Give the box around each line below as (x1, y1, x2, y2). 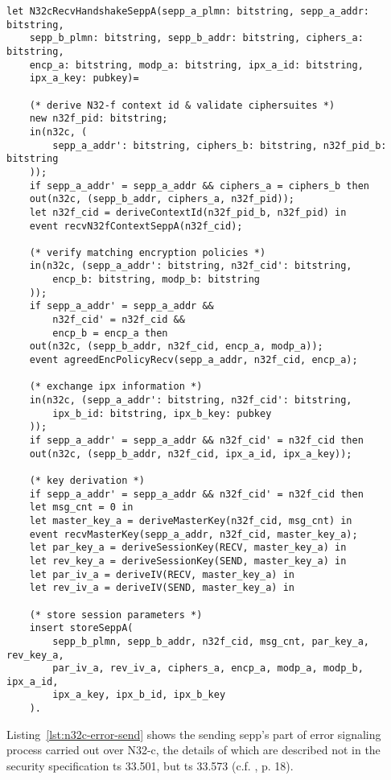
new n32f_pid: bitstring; (29, 113, 168, 125)
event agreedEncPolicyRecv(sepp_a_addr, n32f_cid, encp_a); (29, 354, 358, 366)
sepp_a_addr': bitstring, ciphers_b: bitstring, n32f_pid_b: (52, 139, 387, 151)
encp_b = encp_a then (52, 327, 168, 339)
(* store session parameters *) (29, 609, 203, 621)
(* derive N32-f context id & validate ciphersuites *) (29, 99, 335, 111)
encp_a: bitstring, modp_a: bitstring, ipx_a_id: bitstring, (29, 59, 364, 71)
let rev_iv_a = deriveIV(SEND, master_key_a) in (29, 582, 294, 594)
